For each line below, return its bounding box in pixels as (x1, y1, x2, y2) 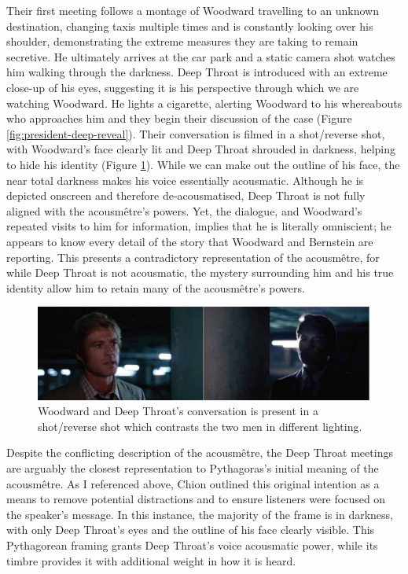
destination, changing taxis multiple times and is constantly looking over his (6, 17, 373, 34)
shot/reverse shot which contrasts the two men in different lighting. (38, 418, 362, 434)
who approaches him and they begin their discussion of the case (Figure (6, 110, 352, 127)
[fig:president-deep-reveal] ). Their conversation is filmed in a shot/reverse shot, (6, 125, 385, 142)
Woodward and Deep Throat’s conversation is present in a (38, 403, 318, 419)
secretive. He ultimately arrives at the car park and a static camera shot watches (6, 48, 395, 64)
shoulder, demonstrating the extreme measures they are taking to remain (6, 33, 358, 50)
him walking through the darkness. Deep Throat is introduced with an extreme (6, 64, 388, 80)
